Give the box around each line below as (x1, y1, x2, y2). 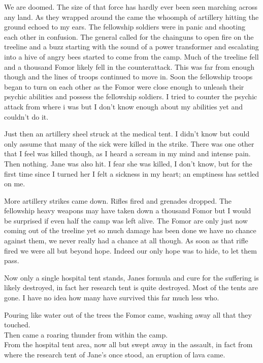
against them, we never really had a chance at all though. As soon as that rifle (4, 235, 248, 246)
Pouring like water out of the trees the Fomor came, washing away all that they (4, 309, 252, 320)
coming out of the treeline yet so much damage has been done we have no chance (4, 225, 256, 236)
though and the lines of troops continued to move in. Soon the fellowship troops (4, 71, 253, 82)
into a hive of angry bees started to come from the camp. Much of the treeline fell (4, 51, 259, 62)
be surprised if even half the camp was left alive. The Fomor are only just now (4, 215, 248, 226)
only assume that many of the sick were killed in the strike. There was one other (4, 138, 254, 149)
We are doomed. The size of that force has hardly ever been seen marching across (4, 2, 258, 12)
